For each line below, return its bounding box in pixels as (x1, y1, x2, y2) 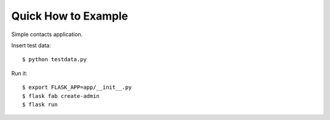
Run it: (11, 69, 28, 77)
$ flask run (22, 101, 58, 108)
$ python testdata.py (22, 56, 87, 63)
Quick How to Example (11, 9, 128, 23)
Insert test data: (11, 42, 51, 49)
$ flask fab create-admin (22, 92, 100, 99)
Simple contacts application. (11, 31, 83, 38)
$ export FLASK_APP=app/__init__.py (22, 84, 132, 91)
